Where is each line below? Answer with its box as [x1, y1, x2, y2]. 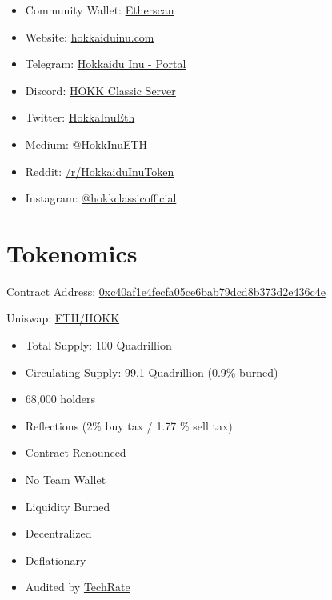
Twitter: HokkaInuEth [25, 109, 135, 126]
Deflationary [25, 551, 86, 568]
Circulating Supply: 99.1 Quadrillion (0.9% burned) [25, 363, 278, 380]
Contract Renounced [25, 444, 126, 461]
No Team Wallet [25, 471, 106, 488]
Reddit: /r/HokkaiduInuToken [25, 162, 174, 179]
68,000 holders [25, 390, 96, 407]
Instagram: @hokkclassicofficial [25, 190, 177, 206]
